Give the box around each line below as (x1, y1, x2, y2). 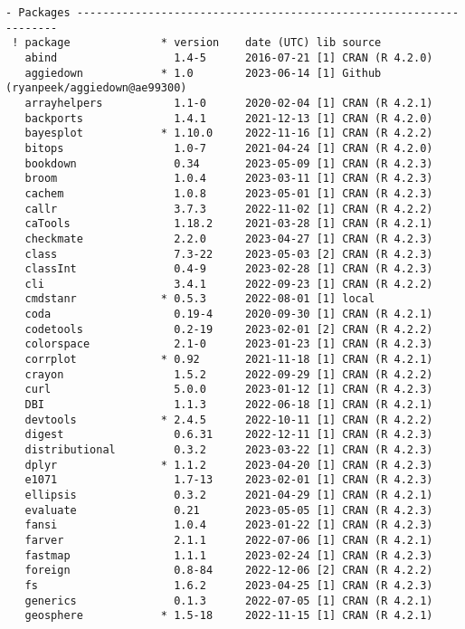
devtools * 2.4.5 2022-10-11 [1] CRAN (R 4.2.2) (24, 413, 433, 426)
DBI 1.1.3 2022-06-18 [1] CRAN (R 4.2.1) (24, 398, 433, 412)
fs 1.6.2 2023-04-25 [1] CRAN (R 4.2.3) (24, 578, 433, 592)
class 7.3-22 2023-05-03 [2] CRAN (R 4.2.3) (24, 247, 433, 261)
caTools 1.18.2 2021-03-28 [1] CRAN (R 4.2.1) (24, 217, 433, 231)
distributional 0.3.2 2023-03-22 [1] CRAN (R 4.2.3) (24, 443, 433, 457)
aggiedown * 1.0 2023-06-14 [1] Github (24, 66, 382, 80)
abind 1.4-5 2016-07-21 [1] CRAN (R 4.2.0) (24, 51, 433, 64)
